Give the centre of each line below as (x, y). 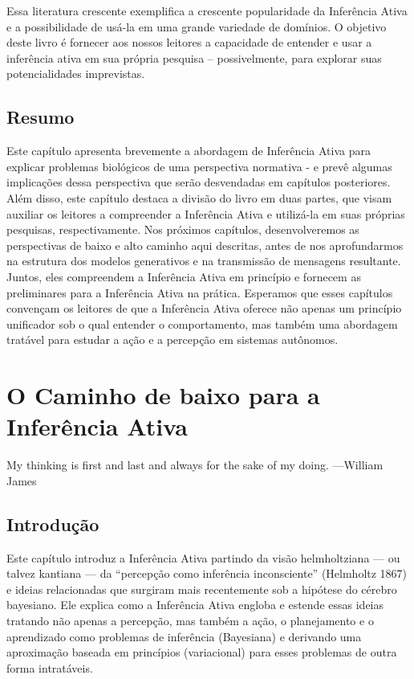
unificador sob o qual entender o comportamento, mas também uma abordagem (202, 323)
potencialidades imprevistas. (76, 74)
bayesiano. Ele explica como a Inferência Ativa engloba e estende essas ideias (195, 605)
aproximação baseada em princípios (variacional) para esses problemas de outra (202, 652)
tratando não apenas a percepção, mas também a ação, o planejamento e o (190, 620)
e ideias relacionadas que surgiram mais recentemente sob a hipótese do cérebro (202, 589)
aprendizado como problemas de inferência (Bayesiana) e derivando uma (184, 636)
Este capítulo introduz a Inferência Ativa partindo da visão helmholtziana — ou (203, 557)
